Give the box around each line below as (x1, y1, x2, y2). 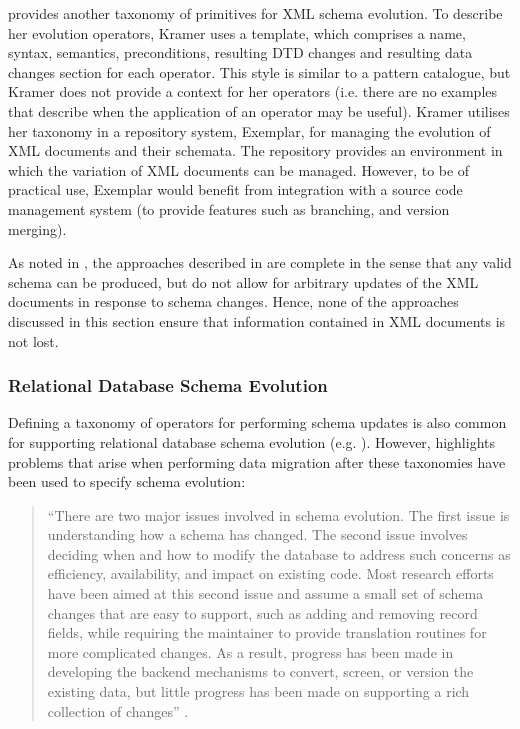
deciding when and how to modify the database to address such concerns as (47, 543, 511, 564)
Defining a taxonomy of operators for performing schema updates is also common (8, 412, 507, 433)
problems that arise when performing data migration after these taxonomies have (8, 451, 506, 472)
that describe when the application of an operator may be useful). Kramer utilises (8, 100, 510, 121)
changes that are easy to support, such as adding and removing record (47, 602, 478, 623)
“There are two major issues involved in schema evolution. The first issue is (47, 504, 510, 525)
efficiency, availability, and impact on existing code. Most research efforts (47, 563, 494, 584)
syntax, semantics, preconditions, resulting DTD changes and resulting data (8, 42, 473, 63)
